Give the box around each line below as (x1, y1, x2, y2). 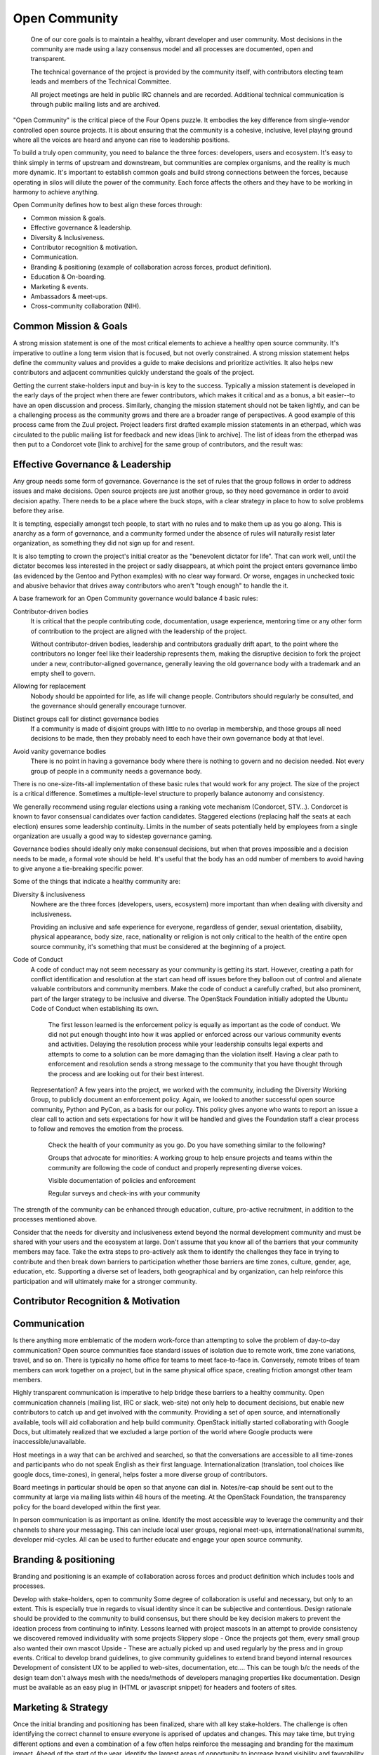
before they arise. (13, 506, 65, 515)
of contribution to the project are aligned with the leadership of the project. (30, 627, 247, 635)
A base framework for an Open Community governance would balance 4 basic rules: (13, 594, 258, 603)
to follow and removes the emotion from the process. (30, 1125, 184, 1133)
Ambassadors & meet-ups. (30, 292, 108, 300)
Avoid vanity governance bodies (13, 747, 107, 755)
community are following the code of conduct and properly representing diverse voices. (48, 1163, 302, 1172)
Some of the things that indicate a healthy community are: (13, 877, 180, 886)
